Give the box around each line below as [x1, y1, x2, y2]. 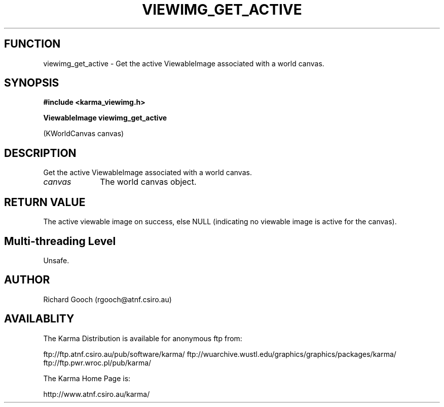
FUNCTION [4, 37, 61, 51]
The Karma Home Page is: [43, 374, 131, 383]
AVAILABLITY [4, 312, 75, 325]
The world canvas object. [100, 177, 197, 187]
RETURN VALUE [4, 195, 86, 209]
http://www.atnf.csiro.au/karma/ [43, 389, 150, 398]
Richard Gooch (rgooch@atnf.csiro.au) [43, 295, 172, 304]
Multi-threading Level [4, 234, 116, 248]
